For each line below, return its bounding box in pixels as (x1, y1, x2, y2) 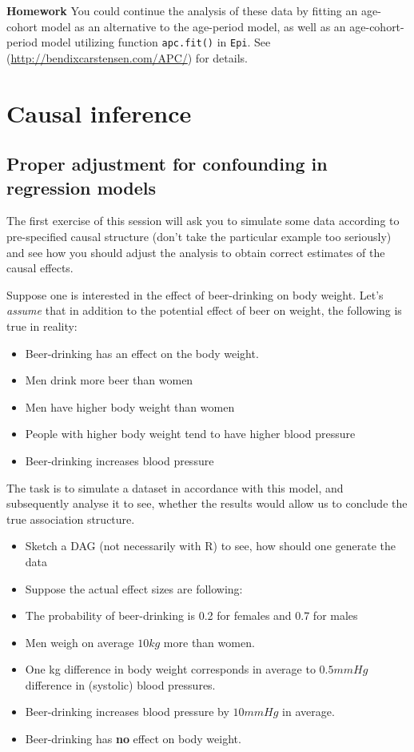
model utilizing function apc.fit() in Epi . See (41, 34, 271, 50)
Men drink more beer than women (25, 372, 193, 388)
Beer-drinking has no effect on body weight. (25, 730, 241, 747)
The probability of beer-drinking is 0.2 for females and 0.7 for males (25, 607, 358, 624)
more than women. (163, 633, 255, 650)
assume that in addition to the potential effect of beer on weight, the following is (6, 302, 402, 319)
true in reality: (6, 317, 78, 334)
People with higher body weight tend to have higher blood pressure (25, 425, 356, 442)
